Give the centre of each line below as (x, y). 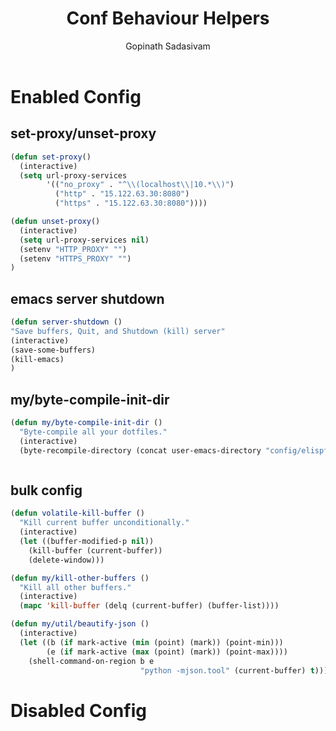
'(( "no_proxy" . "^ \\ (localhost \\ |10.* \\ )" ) (140, 185)
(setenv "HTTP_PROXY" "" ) (73, 249)
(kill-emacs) (37, 359)
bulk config (46, 490)
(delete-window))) (66, 560)
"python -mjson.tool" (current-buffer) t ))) (234, 670)
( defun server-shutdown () (66, 322)
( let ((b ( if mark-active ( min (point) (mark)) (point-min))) (151, 642)
